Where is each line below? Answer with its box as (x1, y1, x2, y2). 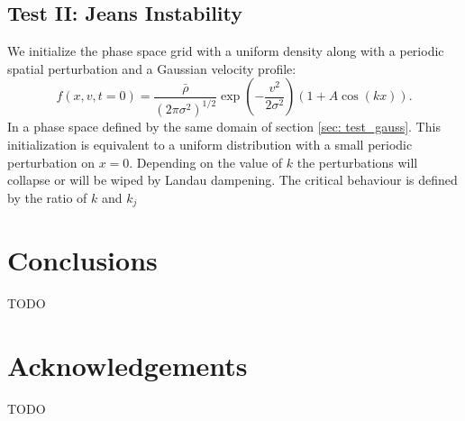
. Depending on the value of (129, 152, 283, 171)
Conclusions (7, 242, 158, 279)
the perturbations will (296, 152, 418, 171)
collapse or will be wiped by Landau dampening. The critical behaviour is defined (7, 170, 458, 189)
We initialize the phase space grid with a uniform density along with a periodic (7, 41, 444, 60)
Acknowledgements (7, 347, 248, 384)
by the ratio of (7, 188, 87, 206)
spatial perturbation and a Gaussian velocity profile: (7, 59, 296, 78)
